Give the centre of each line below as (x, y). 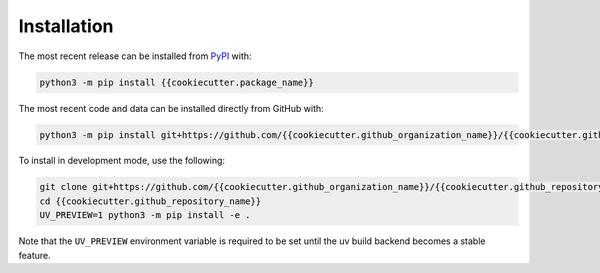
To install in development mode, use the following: (121, 161)
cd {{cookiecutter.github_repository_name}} (150, 201)
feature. (35, 255)
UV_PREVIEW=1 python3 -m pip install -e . (145, 215)
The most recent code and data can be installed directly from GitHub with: (171, 108)
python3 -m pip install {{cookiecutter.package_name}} (176, 82)
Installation (66, 26)
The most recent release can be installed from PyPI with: (135, 56)
